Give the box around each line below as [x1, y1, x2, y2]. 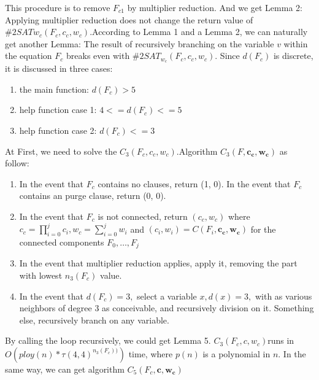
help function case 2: [19, 124, 97, 137]
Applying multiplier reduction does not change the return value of [5, 13, 253, 26]
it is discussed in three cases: [5, 62, 113, 75]
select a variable [137, 289, 197, 302]
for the [250, 222, 276, 235]
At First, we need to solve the [5, 144, 117, 157]
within [283, 37, 308, 50]
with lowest [19, 268, 63, 281]
